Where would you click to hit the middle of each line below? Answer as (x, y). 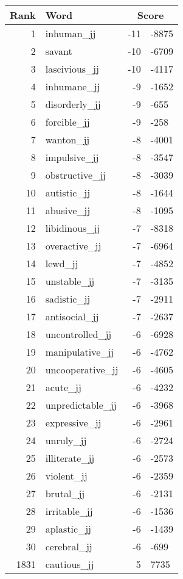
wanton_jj (67, 139)
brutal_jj (65, 493)
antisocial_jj (72, 316)
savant (59, 51)
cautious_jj (70, 564)
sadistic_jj (68, 299)
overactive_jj (73, 246)
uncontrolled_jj (78, 334)
